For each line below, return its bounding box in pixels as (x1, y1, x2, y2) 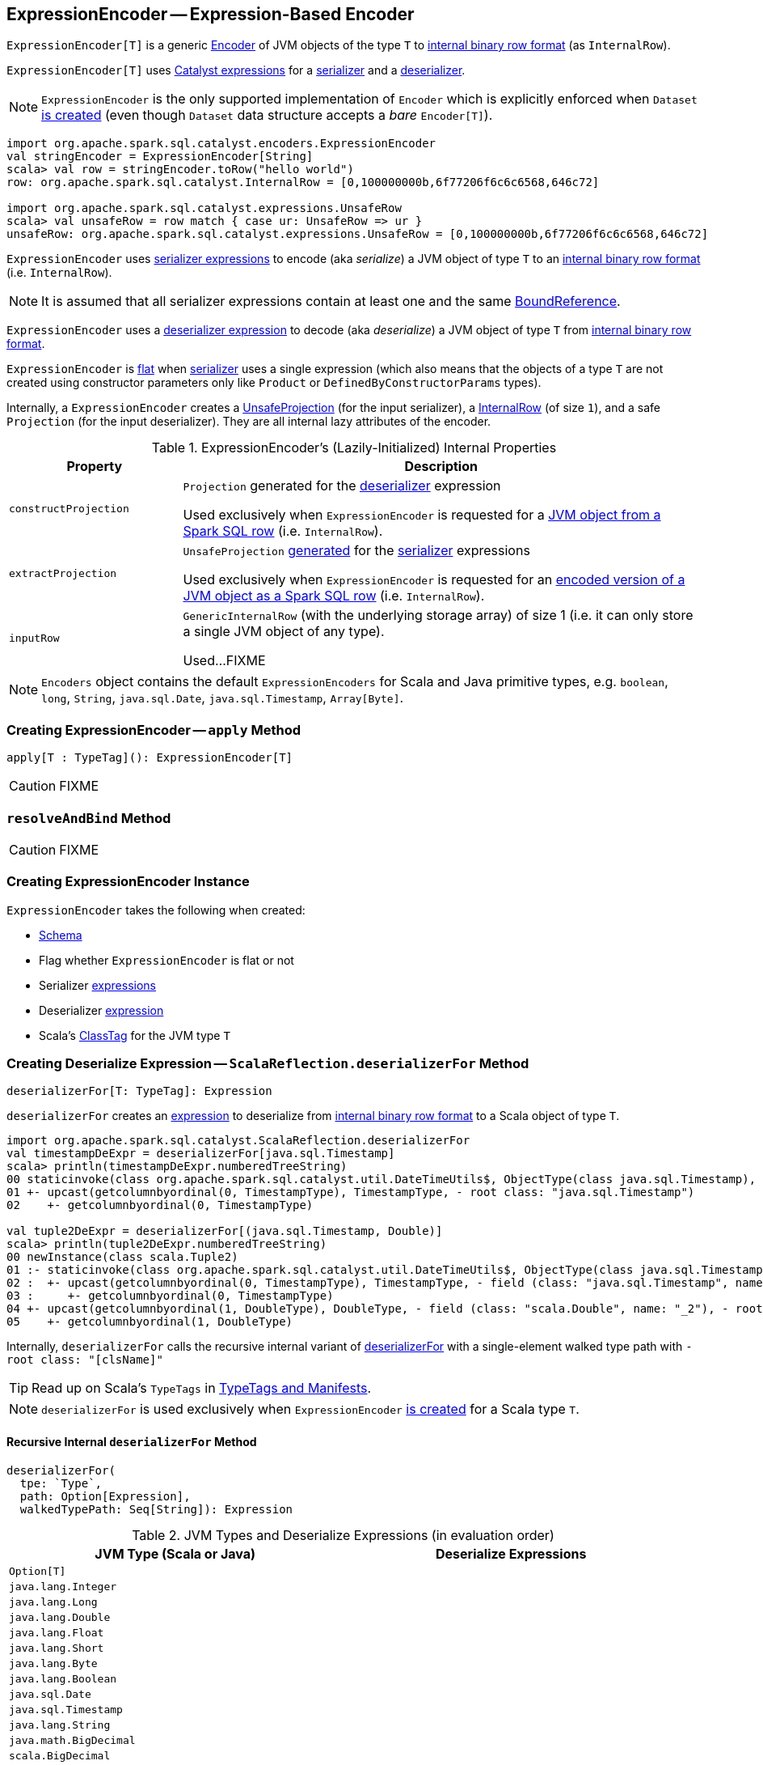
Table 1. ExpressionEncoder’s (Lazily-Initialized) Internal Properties (151, 439, 557, 456)
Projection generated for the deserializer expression (183, 477, 501, 494)
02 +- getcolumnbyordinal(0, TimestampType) (6, 1199, 314, 1212)
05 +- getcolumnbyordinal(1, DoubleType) (6, 1315, 293, 1329)
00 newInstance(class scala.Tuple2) (6, 1250, 238, 1264)
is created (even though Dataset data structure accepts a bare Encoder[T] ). (41, 107, 493, 124)
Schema (39, 927, 82, 942)
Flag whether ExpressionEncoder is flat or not (39, 953, 294, 967)
